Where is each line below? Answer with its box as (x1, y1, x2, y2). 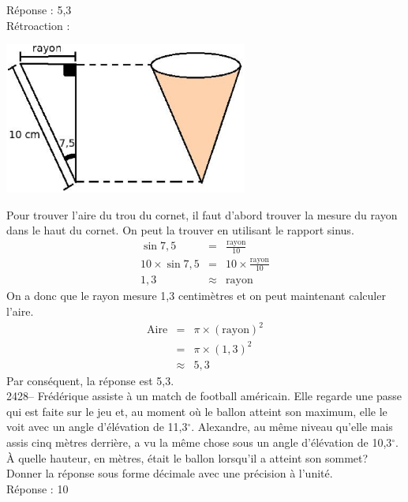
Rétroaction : (6, 17, 70, 33)
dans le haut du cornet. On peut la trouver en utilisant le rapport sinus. (6, 222, 354, 238)
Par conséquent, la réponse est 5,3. (6, 372, 174, 388)
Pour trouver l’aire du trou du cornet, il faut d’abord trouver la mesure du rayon (6, 206, 398, 223)
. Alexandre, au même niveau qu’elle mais (191, 418, 393, 435)
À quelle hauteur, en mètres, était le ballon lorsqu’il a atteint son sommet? (6, 449, 369, 466)
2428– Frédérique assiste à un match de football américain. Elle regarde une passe (6, 388, 402, 404)
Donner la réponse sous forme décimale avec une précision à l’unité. (6, 465, 333, 481)
